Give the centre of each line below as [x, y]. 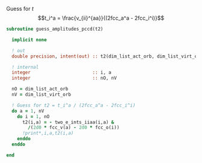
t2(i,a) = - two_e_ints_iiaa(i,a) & [68, 122]
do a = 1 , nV [28, 111]
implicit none [29, 40]
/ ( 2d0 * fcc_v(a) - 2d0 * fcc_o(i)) [74, 128]
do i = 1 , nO [33, 116]
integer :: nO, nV [64, 78]
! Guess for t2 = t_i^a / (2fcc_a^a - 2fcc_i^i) [74, 105]
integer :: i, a [62, 73]
